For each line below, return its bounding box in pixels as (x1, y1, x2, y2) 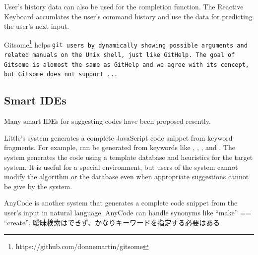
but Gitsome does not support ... (4, 71, 118, 78)
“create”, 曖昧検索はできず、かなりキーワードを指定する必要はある (4, 217, 220, 227)
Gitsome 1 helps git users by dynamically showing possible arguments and (4, 38, 248, 50)
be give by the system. (4, 181, 72, 191)
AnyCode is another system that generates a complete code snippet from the (4, 198, 238, 208)
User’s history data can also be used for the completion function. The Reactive (4, 1, 244, 11)
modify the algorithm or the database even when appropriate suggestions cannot (4, 171, 249, 182)
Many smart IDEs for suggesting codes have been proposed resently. (4, 116, 211, 126)
